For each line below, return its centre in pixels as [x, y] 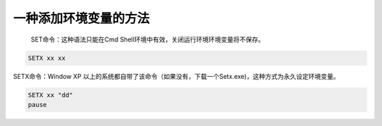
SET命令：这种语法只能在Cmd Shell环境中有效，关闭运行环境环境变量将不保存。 [147, 39]
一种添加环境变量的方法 [81, 18]
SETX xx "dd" [51, 95]
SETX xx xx [47, 58]
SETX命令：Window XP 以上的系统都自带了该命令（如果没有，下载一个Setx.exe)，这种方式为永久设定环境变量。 [176, 76]
